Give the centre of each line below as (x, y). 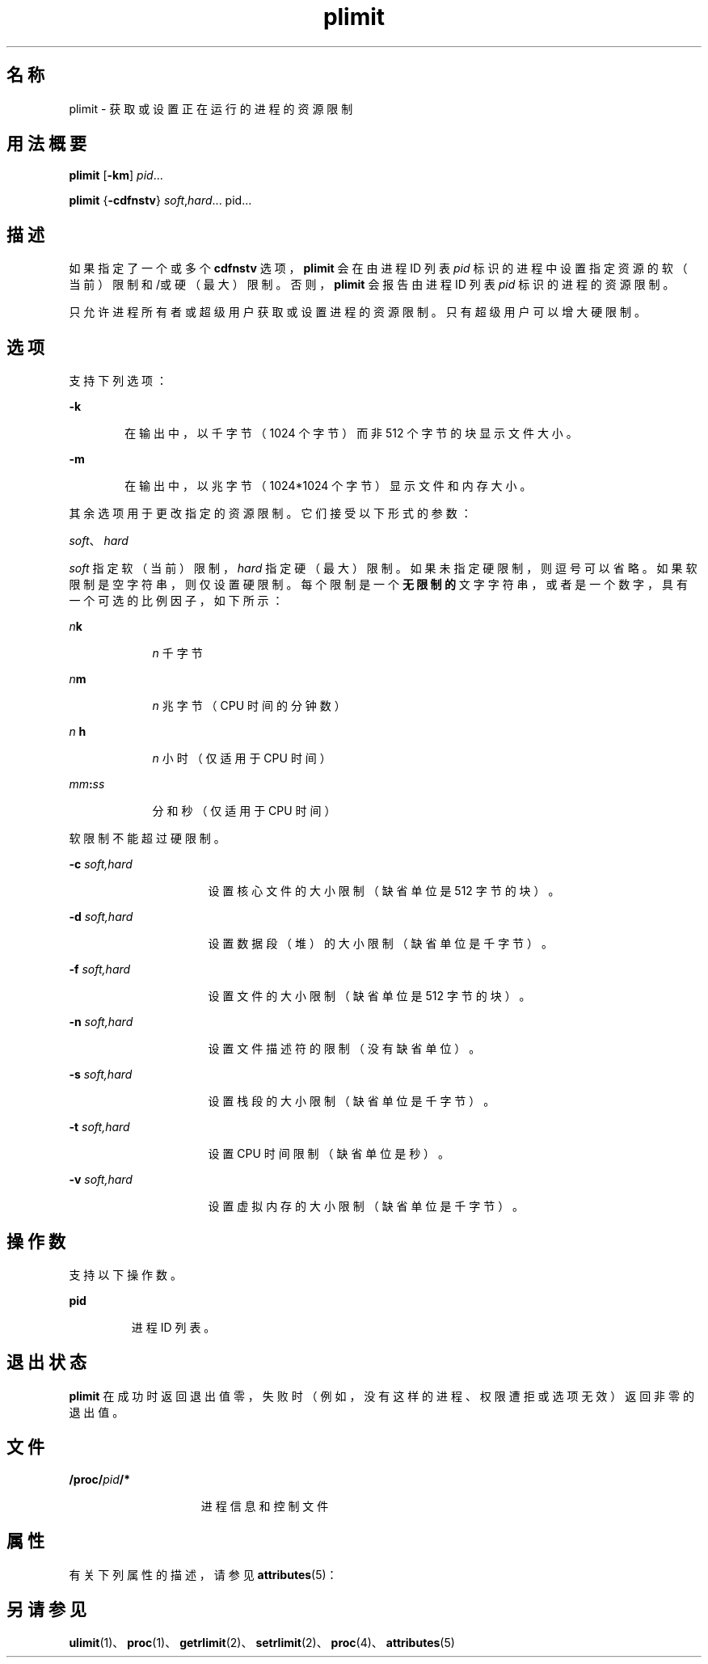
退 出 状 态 (46, 1362)
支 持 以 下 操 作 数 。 (125, 1274)
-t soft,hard (99, 1127)
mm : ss (87, 784)
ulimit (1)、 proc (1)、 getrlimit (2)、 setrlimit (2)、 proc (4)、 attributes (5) (262, 1643)
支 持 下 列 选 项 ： (118, 381)
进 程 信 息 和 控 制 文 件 (265, 1506)
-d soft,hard (101, 917)
